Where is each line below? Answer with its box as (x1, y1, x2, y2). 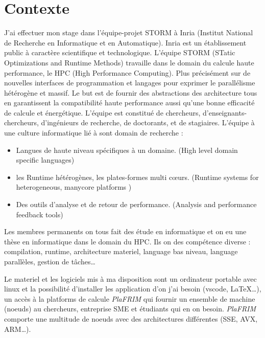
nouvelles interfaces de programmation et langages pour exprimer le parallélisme (4, 77, 255, 88)
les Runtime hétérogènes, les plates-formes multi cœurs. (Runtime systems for (16, 171, 259, 182)
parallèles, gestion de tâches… (4, 256, 95, 266)
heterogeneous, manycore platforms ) (16, 182, 132, 192)
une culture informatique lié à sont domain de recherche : (4, 127, 183, 138)
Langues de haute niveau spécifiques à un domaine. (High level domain (16, 144, 238, 155)
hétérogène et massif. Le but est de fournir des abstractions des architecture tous (4, 87, 257, 98)
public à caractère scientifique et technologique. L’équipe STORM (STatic (4, 47, 235, 58)
